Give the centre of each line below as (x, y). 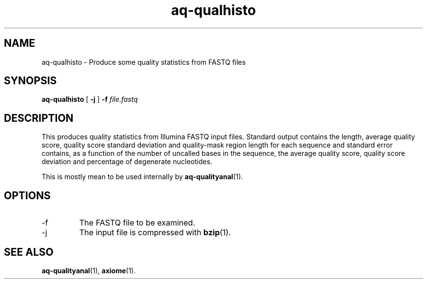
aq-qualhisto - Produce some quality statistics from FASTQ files (144, 62)
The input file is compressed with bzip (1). (155, 233)
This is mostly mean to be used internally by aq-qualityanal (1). (142, 177)
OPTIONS (27, 195)
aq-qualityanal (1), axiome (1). (89, 270)
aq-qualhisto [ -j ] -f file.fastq (90, 99)
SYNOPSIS (30, 81)
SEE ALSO (29, 252)
